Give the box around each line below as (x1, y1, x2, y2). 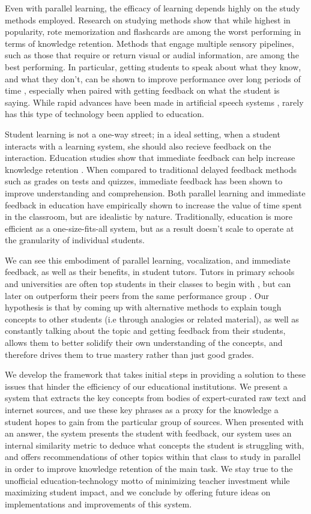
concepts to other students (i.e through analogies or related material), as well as (5, 312, 299, 325)
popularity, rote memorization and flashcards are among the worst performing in (5, 25, 301, 38)
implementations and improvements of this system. (5, 497, 192, 510)
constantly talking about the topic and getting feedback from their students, (5, 324, 286, 337)
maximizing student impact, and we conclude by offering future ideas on (5, 486, 271, 498)
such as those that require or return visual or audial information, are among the (5, 49, 299, 61)
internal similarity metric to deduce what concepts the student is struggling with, (5, 438, 304, 451)
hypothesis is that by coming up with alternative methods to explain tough (5, 301, 282, 313)
